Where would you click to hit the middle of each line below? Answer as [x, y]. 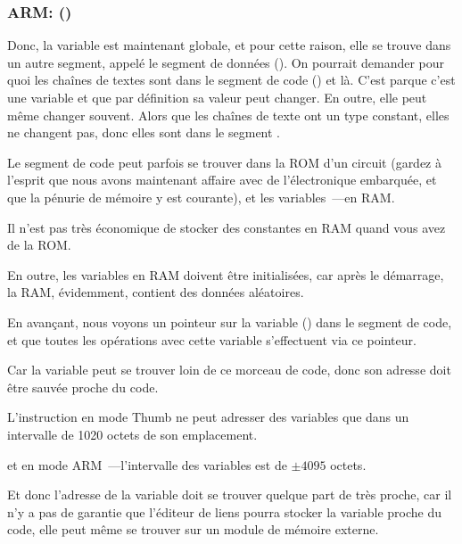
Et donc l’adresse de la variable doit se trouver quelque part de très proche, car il [230, 495]
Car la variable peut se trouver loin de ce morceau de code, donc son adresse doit [229, 370]
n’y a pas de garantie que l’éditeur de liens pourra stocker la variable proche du [225, 511]
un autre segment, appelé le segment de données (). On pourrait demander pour [226, 62]
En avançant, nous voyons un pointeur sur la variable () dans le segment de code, [230, 321]
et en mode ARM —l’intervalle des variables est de [147, 464]
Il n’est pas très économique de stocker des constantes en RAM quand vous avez [227, 227]
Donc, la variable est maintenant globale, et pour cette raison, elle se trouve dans [229, 45]
